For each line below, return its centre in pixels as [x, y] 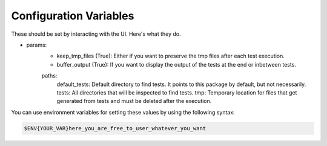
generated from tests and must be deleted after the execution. [134, 101]
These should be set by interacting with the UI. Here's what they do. [96, 34]
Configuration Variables [73, 16]
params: [37, 45]
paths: [49, 76]
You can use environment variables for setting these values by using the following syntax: [123, 112]
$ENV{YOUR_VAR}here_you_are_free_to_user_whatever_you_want [115, 128]
